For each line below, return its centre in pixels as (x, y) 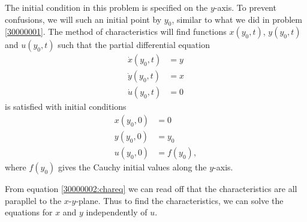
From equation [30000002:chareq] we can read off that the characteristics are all (151, 189)
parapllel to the (33, 200)
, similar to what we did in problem (237, 19)
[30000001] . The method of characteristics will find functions (116, 31)
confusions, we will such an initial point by (83, 19)
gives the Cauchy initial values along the (133, 167)
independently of (117, 212)
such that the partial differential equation (134, 45)
